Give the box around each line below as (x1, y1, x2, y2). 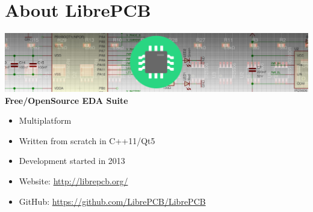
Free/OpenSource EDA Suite (5, 94, 128, 106)
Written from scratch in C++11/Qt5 (19, 134, 155, 147)
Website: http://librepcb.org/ (19, 175, 128, 187)
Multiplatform (19, 114, 72, 127)
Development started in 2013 (19, 154, 125, 167)
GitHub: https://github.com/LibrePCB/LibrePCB (19, 195, 206, 207)
